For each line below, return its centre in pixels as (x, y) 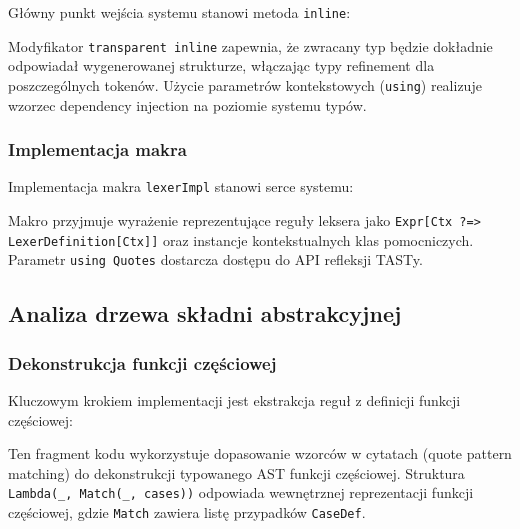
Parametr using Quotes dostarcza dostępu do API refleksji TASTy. (215, 259)
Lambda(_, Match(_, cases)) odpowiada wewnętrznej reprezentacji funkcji (241, 492)
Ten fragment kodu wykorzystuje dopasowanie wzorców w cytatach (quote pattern (260, 453)
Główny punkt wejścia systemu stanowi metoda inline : (179, 12)
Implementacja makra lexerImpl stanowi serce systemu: (181, 186)
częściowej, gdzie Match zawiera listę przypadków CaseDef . (187, 512)
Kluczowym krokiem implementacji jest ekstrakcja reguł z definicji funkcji (234, 400)
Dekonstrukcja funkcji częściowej (142, 362)
